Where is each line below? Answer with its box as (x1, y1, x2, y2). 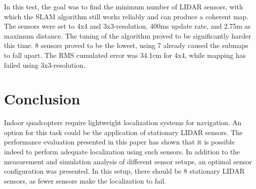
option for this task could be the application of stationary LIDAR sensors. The (4, 127, 243, 137)
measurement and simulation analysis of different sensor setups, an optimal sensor (4, 156, 252, 166)
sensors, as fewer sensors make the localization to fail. (4, 175, 167, 186)
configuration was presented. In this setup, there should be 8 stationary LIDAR (4, 166, 245, 176)
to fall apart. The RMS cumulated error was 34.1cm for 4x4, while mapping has (4, 49, 246, 60)
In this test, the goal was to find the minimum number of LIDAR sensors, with (4, 1, 243, 11)
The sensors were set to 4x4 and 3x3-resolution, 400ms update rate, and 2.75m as (4, 21, 251, 31)
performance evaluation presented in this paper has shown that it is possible (4, 137, 235, 147)
